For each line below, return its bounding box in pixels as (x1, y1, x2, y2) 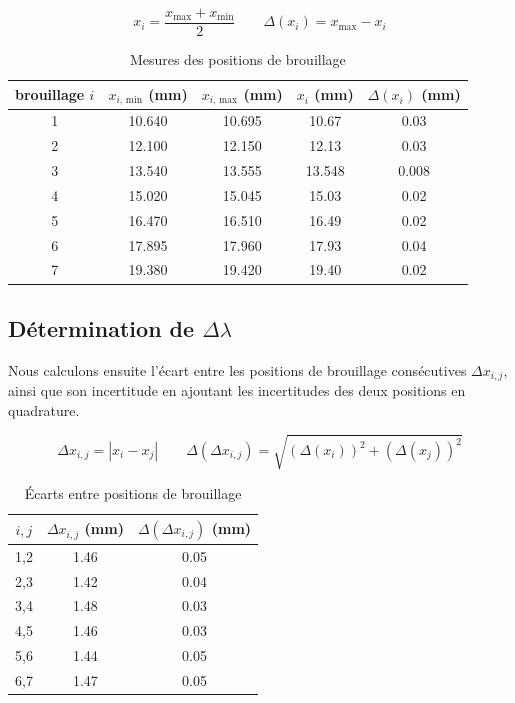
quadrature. (8, 399, 80, 420)
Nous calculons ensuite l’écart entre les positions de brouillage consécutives (8, 359, 467, 380)
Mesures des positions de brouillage (129, 49, 346, 70)
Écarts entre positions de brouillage (24, 482, 242, 503)
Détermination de (8, 312, 195, 343)
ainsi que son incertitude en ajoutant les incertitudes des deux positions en (8, 380, 466, 401)
